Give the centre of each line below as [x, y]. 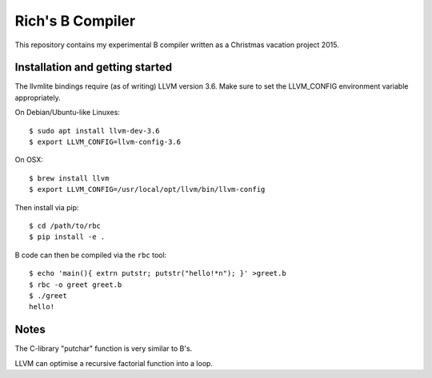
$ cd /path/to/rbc [65, 225]
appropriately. [38, 97]
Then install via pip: [47, 207]
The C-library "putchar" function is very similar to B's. [104, 348]
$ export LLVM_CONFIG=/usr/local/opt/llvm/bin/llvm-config [147, 189]
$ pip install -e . [67, 237]
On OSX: [29, 160]
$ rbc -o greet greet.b [76, 284]
